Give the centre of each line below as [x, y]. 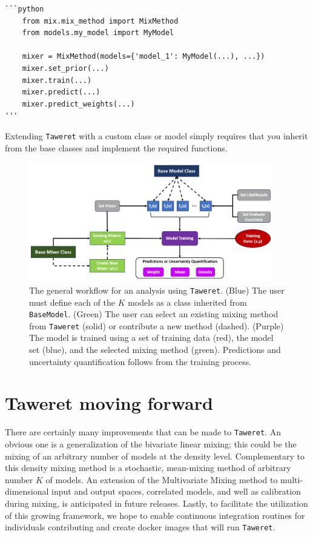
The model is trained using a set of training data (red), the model [151, 338]
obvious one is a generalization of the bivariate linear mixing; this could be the [151, 443]
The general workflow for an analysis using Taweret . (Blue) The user [157, 290]
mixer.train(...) [57, 80]
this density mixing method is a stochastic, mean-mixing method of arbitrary [148, 468]
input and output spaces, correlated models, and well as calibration [176, 491]
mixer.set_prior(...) [65, 68]
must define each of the [72, 302]
